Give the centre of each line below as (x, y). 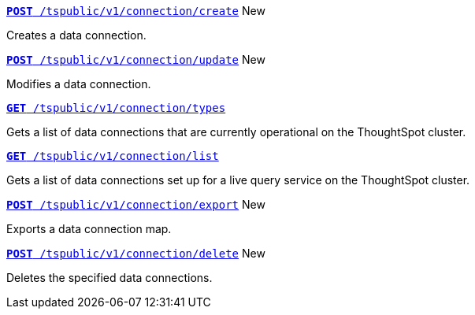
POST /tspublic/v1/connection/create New (136, 11)
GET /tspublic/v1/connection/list (113, 156)
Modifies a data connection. (79, 84)
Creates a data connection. (76, 35)
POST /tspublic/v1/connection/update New (136, 59)
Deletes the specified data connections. (109, 278)
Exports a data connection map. (89, 229)
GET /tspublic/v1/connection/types (116, 108)
